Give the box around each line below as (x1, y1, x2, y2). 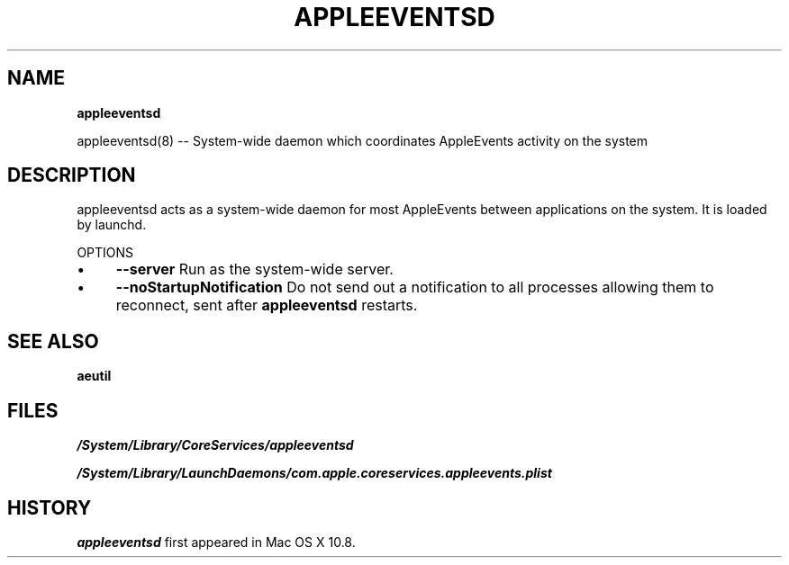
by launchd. (77, 217, 147, 233)
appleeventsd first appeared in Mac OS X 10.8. (77, 534, 356, 550)
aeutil (77, 368, 112, 384)
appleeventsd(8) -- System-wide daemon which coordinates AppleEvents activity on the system (77, 132, 648, 148)
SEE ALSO (7, 329, 99, 353)
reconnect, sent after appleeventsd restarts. (115, 296, 418, 315)
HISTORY (7, 496, 92, 519)
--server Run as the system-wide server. (115, 260, 394, 279)
